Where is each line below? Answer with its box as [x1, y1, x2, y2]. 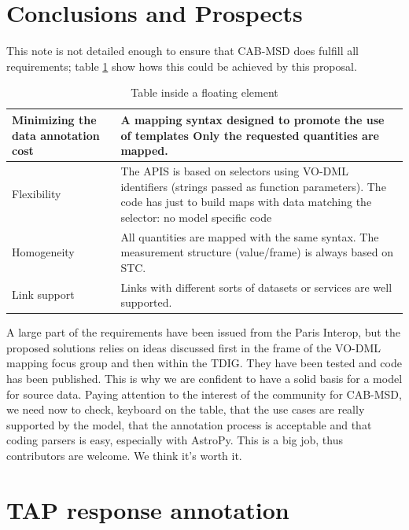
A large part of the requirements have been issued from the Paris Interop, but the [6, 324, 400, 340]
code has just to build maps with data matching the [120, 193, 372, 210]
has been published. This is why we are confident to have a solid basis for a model [6, 370, 403, 387]
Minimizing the [12, 111, 97, 127]
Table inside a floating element [131, 84, 278, 101]
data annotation [12, 127, 100, 143]
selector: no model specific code [120, 208, 272, 225]
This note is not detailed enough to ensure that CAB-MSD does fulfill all [6, 42, 359, 59]
